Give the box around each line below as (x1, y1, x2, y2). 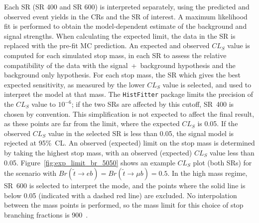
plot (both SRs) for (193, 157, 252, 167)
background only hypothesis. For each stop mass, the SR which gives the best (4, 70, 241, 80)
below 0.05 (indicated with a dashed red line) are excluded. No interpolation (4, 190, 237, 200)
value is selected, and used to (162, 79, 252, 89)
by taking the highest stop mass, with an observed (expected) (4, 147, 192, 157)
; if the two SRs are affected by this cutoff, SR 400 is (71, 99, 234, 109)
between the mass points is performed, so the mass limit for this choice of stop (4, 200, 244, 210)
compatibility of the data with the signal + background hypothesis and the (4, 60, 236, 70)
